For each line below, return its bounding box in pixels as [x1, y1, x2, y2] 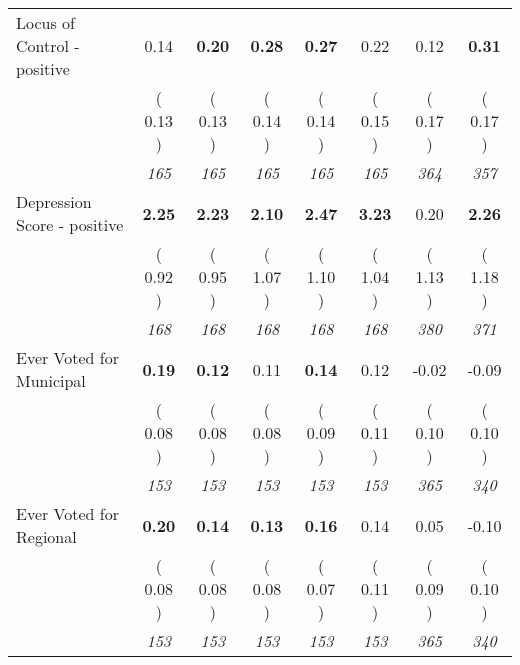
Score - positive [16, 213, 124, 236]
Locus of [16, 11, 75, 34]
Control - [16, 34, 80, 57]
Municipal [16, 369, 86, 392]
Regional [16, 525, 77, 548]
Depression [16, 190, 92, 213]
